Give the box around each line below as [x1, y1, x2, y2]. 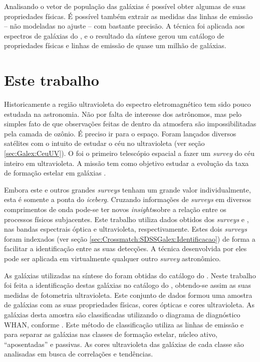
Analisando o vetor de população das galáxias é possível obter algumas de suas [4, 1, 246, 11]
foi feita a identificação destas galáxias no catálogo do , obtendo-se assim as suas [4, 280, 251, 290]
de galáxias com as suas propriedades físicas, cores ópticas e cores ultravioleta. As [4, 299, 254, 310]
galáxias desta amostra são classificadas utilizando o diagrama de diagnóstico [4, 309, 240, 319]
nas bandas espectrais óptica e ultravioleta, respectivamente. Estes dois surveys [4, 224, 247, 234]
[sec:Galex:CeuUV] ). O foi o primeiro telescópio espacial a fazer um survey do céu [4, 148, 255, 158]
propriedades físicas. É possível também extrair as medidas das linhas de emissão [4, 11, 253, 21]
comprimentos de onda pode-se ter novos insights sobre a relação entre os [4, 204, 226, 215]
